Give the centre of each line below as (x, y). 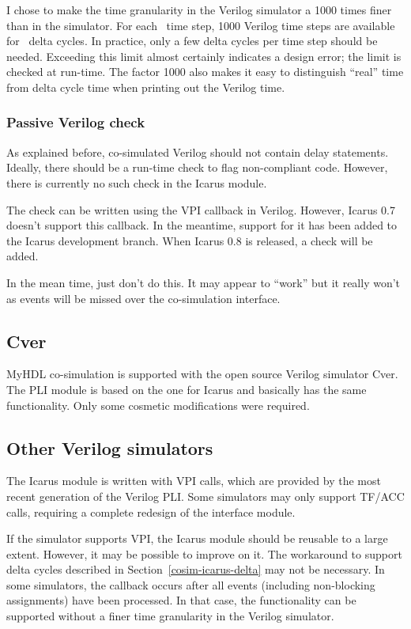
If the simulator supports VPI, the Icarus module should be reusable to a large (197, 538)
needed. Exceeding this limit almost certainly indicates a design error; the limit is (204, 56)
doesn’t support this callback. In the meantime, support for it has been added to (202, 225)
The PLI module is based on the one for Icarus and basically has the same (187, 389)
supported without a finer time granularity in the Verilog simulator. (170, 616)
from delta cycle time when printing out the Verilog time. (146, 87)
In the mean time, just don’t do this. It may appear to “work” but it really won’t (204, 282)
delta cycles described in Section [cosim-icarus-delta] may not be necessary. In (196, 569)
